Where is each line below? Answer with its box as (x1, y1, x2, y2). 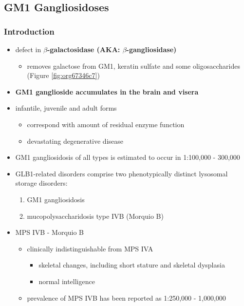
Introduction (4, 25, 55, 37)
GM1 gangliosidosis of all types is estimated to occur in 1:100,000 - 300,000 (15, 152, 240, 162)
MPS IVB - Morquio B (15, 227, 84, 237)
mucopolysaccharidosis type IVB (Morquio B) (27, 210, 164, 221)
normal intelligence (38, 276, 95, 286)
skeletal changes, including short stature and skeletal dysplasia (38, 260, 225, 270)
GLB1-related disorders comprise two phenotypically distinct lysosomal (15, 168, 228, 178)
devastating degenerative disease (27, 135, 124, 146)
